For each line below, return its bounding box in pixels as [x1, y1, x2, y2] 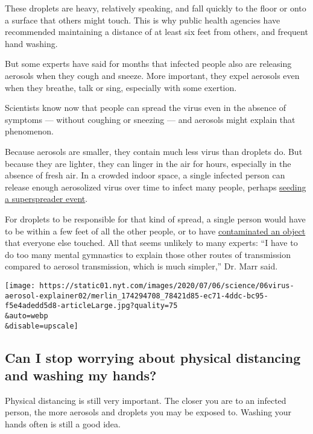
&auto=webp [5, 311, 48, 320]
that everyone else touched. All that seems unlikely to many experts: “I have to [5, 236, 298, 249]
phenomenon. [5, 125, 54, 137]
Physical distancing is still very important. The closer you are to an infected [5, 394, 286, 406]
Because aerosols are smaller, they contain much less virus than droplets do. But [5, 145, 303, 157]
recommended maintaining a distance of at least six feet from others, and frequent [5, 25, 308, 38]
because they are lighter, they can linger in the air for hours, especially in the [5, 157, 291, 169]
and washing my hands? [5, 365, 157, 384]
